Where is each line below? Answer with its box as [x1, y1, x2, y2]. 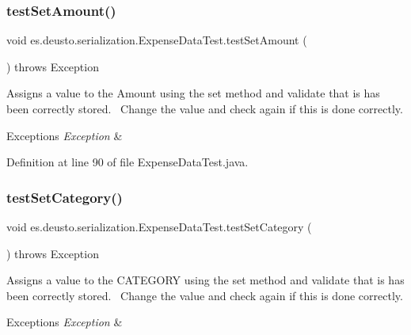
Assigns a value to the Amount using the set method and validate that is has [6, 85, 380, 101]
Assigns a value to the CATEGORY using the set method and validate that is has [6, 272, 405, 288]
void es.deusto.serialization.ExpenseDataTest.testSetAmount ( [6, 32, 307, 48]
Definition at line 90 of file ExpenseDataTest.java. [6, 154, 249, 170]
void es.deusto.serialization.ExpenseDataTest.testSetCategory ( [6, 219, 312, 234]
